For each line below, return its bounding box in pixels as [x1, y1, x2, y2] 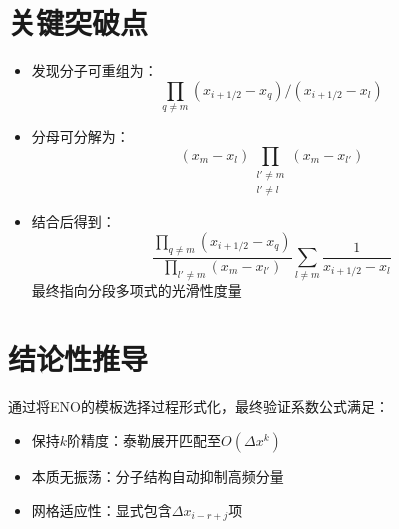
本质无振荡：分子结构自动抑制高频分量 [31, 465, 284, 486]
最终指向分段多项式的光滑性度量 [31, 279, 242, 300]
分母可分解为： [31, 126, 130, 147]
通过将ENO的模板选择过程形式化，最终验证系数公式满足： [8, 396, 389, 417]
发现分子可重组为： [31, 60, 158, 81]
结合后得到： [31, 211, 116, 232]
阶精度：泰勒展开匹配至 [67, 429, 222, 450]
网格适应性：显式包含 [31, 499, 172, 520]
